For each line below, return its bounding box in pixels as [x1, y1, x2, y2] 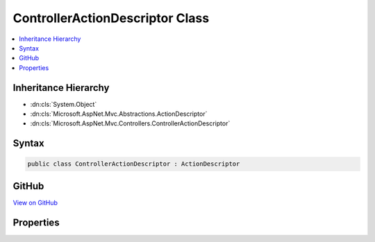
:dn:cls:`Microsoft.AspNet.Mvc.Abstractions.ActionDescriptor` [30, 110, 208, 118]
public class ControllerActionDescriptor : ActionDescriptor [27, 160, 240, 168]
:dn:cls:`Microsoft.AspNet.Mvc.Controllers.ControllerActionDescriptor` [30, 119, 231, 128]
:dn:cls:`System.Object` [30, 100, 97, 108]
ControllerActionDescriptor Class [12, 10, 210, 26]
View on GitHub [12, 198, 58, 207]
